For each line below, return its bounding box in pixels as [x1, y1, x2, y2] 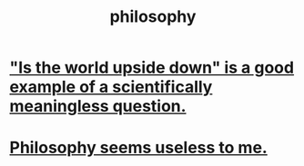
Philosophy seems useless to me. [9, 138, 269, 158]
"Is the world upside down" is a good [9, 57, 294, 78]
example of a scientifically [9, 77, 213, 97]
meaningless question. [9, 96, 187, 117]
